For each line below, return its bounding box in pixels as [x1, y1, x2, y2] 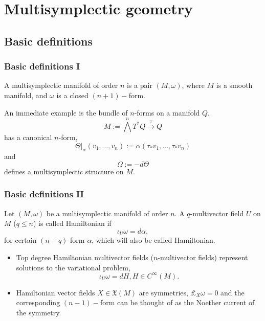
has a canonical [4, 131, 52, 142]
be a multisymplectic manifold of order [46, 208, 168, 218]
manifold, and [4, 89, 48, 100]
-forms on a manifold [134, 107, 200, 118]
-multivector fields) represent [158, 251, 248, 262]
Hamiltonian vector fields [16, 287, 95, 297]
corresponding [16, 297, 60, 308]
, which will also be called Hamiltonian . [92, 235, 215, 245]
